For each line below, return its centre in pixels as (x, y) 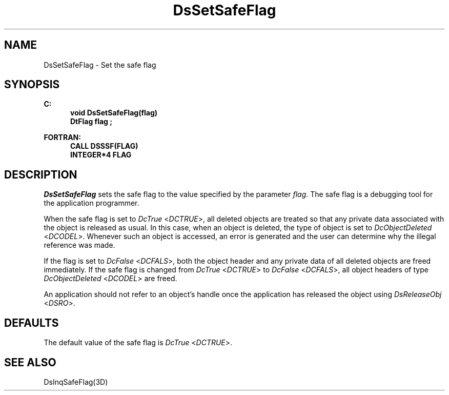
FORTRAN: (62, 137)
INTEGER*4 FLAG (101, 155)
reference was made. (79, 245)
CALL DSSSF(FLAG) (104, 146)
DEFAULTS (32, 323)
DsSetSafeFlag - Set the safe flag (100, 65)
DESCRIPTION (41, 174)
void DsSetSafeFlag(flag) (114, 113)
